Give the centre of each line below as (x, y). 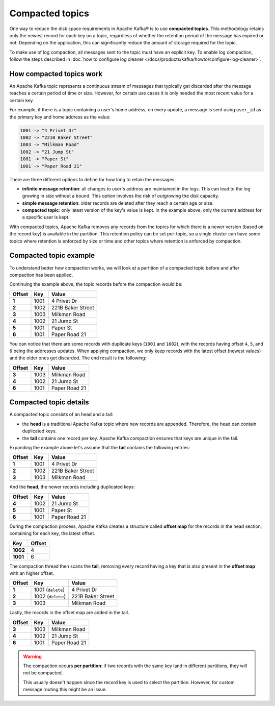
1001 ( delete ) (49, 590)
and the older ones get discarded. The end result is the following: (78, 358)
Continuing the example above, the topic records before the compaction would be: (96, 284)
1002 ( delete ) (50, 596)
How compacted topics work (56, 74)
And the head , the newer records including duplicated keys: (72, 487)
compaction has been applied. (41, 275)
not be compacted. (43, 673)
